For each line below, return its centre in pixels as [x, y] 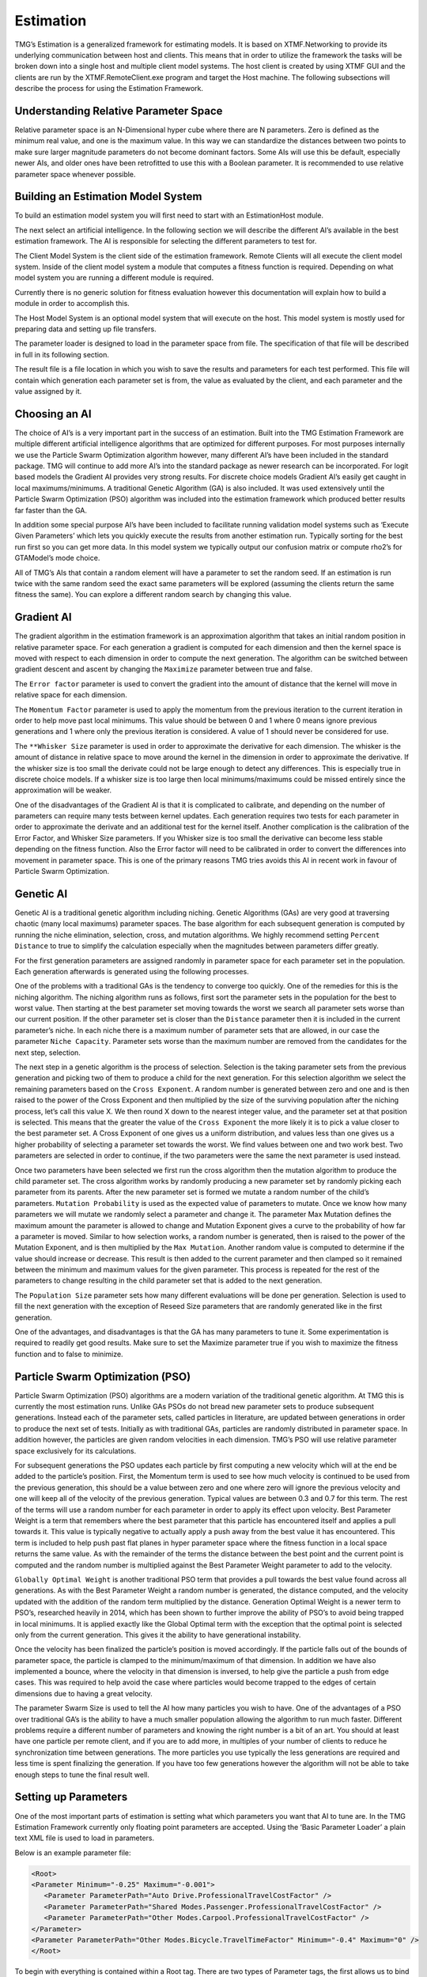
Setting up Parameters [71, 1797]
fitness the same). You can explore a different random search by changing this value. [153, 595]
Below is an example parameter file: [73, 1852]
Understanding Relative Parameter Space [119, 111]
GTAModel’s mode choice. [57, 558]
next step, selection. [47, 1053]
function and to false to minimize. [69, 1354]
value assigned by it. [48, 391]
